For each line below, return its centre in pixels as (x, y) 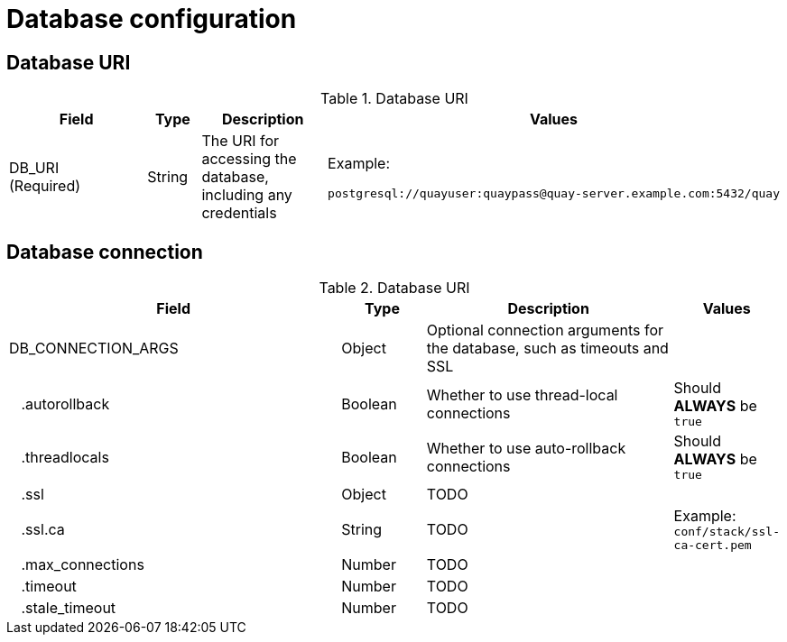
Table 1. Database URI (394, 99)
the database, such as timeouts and (547, 349)
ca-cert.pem (713, 546)
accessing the (249, 159)
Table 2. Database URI (394, 288)
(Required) (45, 186)
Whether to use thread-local (522, 394)
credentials (239, 213)
